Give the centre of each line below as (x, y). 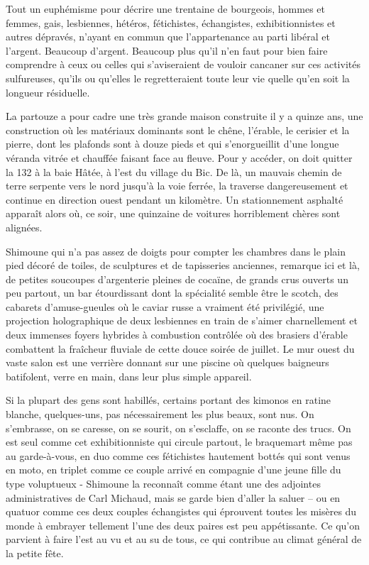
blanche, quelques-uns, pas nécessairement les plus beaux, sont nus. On (160, 414)
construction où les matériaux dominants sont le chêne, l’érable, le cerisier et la (178, 130)
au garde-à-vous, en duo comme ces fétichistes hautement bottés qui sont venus (178, 455)
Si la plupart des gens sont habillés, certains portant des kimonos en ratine (169, 400)
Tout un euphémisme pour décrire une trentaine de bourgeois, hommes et (165, 9)
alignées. (24, 227)
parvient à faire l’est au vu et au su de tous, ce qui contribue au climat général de (184, 539)
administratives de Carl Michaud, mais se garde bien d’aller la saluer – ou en (173, 497)
